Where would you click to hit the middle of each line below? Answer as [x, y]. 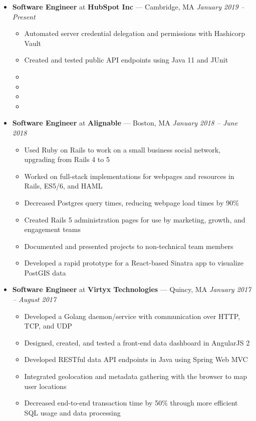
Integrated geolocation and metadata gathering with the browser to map [136, 376]
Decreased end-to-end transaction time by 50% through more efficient [131, 403]
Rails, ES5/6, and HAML [63, 186]
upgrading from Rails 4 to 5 [67, 159]
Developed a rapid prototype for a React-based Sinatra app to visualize [134, 263]
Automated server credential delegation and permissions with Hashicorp [135, 33]
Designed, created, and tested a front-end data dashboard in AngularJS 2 [137, 342]
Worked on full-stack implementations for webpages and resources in [129, 176]
